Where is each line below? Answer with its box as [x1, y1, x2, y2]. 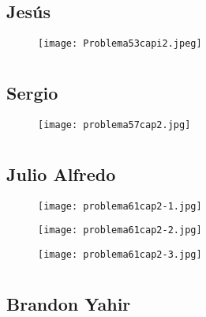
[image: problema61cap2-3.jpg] [38, 248, 202, 260]
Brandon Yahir [6, 291, 131, 315]
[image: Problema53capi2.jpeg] [38, 38, 202, 50]
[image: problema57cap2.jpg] [38, 119, 191, 130]
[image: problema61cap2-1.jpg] [38, 200, 202, 212]
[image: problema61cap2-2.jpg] [38, 225, 202, 236]
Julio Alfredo [6, 161, 116, 186]
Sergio [6, 81, 58, 105]
